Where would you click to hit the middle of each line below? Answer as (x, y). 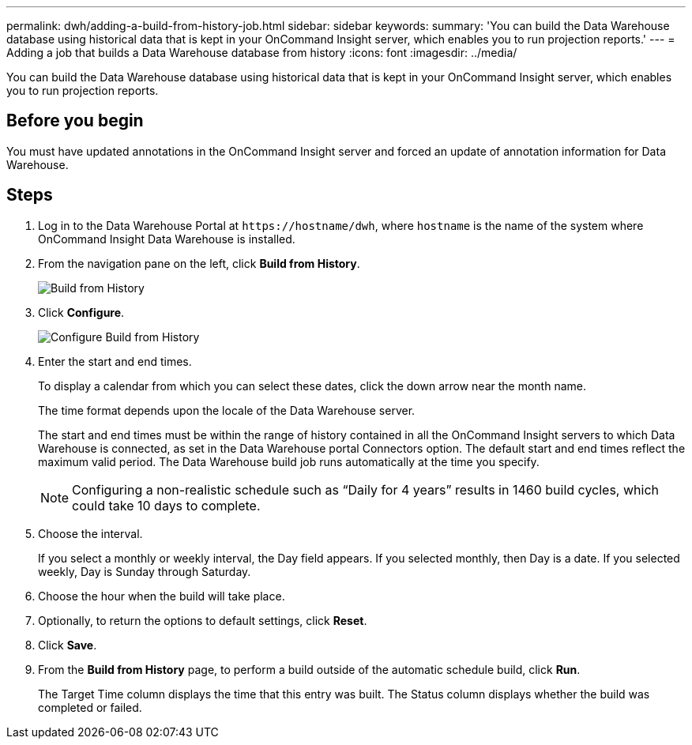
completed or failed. (90, 707)
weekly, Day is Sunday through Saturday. (145, 571)
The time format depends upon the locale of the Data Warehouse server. (227, 410)
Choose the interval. (90, 533)
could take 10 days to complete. (166, 505)
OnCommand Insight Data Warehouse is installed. (167, 239)
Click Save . (68, 645)
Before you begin (75, 121)
